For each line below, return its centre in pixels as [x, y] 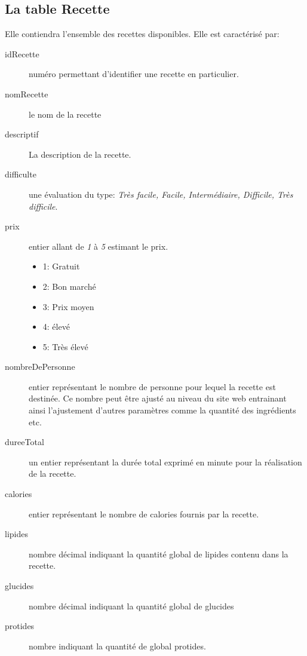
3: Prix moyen [68, 306]
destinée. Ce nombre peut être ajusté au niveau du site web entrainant [158, 398]
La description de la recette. [80, 154]
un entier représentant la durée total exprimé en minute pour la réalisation [165, 462]
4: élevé [56, 327]
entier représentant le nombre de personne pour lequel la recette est [152, 386]
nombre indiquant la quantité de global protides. [117, 646]
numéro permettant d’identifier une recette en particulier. [134, 74]
